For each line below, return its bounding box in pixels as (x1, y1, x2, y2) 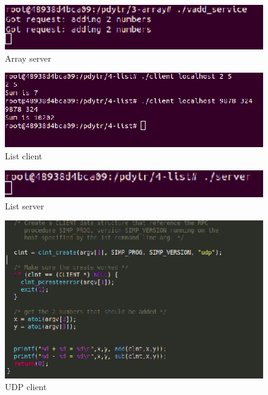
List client (5, 149, 43, 162)
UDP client (5, 380, 47, 393)
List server (5, 199, 44, 212)
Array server (5, 51, 52, 64)
